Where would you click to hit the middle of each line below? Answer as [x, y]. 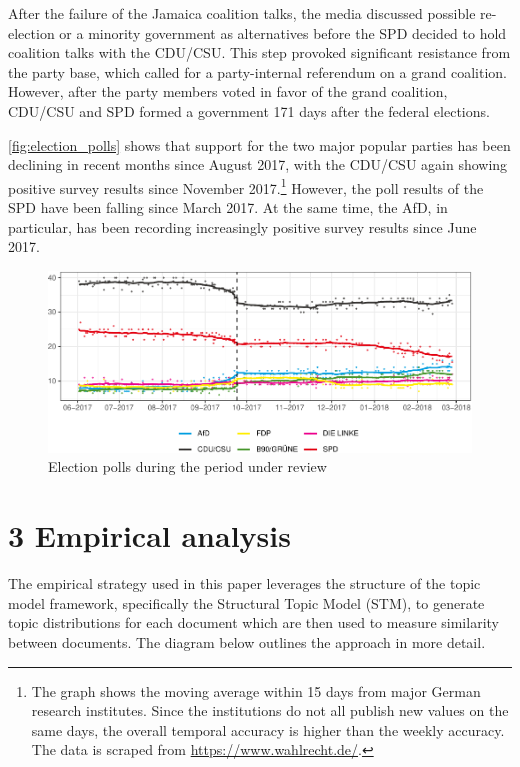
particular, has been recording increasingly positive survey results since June [242, 226]
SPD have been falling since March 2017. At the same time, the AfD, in [228, 207]
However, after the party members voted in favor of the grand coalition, [228, 91]
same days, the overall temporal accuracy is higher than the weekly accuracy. [268, 729]
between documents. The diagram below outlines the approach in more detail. [247, 641]
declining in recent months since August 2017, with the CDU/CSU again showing [258, 164]
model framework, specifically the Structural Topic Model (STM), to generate [246, 602]
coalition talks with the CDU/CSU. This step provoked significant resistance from [259, 52]
